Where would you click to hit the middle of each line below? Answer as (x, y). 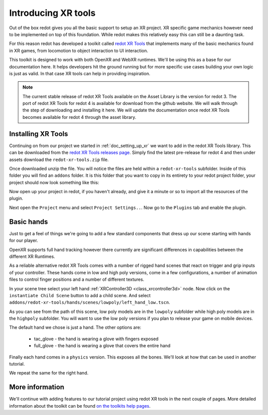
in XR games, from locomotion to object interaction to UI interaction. (79, 51)
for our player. (24, 241)
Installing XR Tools (38, 134)
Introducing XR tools (52, 13)
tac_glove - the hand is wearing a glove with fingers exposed (96, 339)
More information (37, 387)
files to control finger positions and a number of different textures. (77, 279)
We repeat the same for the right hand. (49, 373)
